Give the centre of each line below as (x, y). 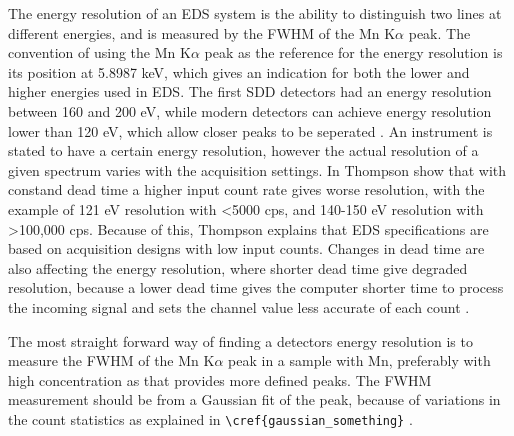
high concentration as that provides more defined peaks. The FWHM (220, 379)
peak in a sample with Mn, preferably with (359, 360)
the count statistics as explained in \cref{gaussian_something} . (210, 418)
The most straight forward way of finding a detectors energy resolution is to (240, 340)
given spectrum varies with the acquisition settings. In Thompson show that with (257, 169)
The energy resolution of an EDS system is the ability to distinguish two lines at (255, 13)
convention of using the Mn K (99, 52)
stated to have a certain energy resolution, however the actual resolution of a (243, 150)
